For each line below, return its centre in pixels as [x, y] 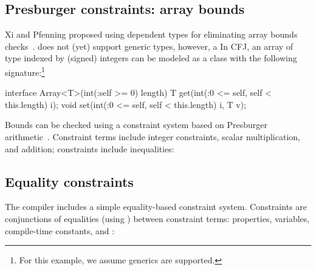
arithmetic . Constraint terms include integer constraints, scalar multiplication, [153, 137]
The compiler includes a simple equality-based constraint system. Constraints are [156, 207]
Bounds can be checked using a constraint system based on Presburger [136, 125]
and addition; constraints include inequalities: [90, 148]
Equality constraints [69, 181]
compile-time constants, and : [60, 230]
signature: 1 [25, 71]
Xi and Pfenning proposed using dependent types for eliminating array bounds [151, 34]
